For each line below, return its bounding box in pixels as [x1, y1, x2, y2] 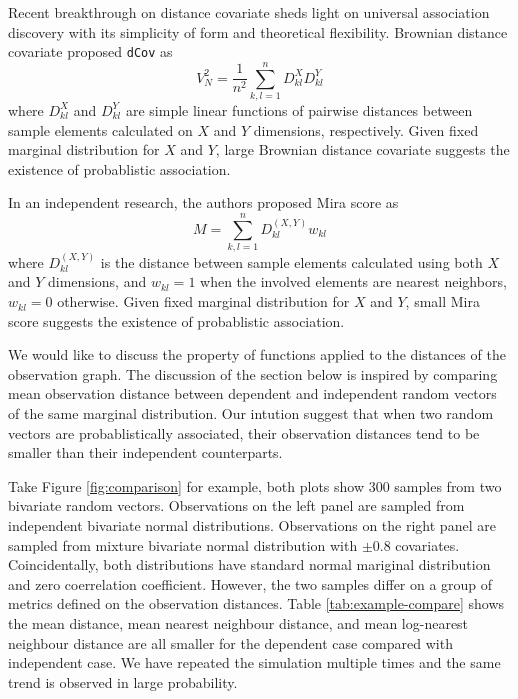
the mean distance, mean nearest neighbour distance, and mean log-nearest [8, 612, 469, 633]
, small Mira [405, 291, 480, 312]
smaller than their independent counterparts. [8, 442, 283, 463]
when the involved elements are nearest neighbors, [200, 271, 507, 292]
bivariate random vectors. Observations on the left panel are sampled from [8, 495, 465, 516]
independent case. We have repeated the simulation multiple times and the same [8, 652, 501, 673]
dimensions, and [48, 271, 147, 292]
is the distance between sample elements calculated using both [100, 251, 483, 272]
